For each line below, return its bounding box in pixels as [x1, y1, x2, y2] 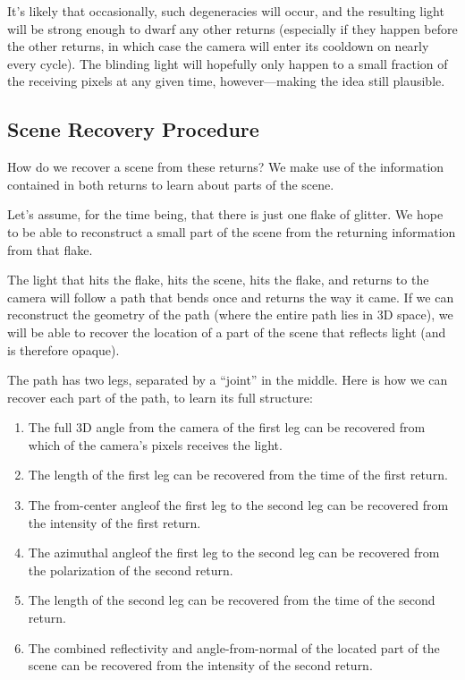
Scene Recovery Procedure [7, 115, 259, 143]
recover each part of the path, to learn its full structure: [7, 387, 313, 406]
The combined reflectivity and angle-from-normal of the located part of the [28, 638, 440, 657]
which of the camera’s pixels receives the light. [28, 435, 283, 454]
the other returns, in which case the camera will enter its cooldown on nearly [7, 37, 429, 55]
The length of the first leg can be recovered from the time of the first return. [28, 465, 448, 484]
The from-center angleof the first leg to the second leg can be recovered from [28, 496, 449, 514]
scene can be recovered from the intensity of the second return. [28, 656, 373, 675]
